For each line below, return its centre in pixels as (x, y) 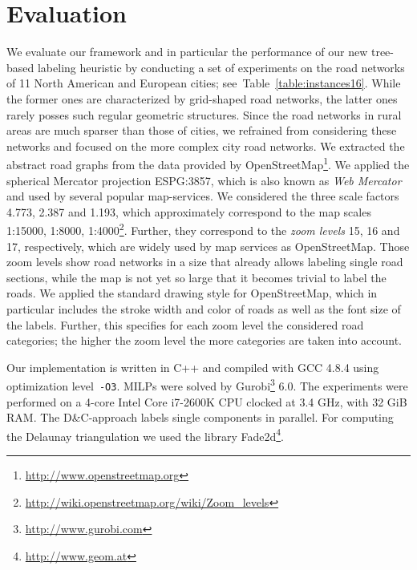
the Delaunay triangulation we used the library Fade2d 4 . (145, 435)
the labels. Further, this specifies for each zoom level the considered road (185, 324)
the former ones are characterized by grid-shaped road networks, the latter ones (202, 98)
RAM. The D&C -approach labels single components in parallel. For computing (200, 417)
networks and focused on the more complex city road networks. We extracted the (206, 146)
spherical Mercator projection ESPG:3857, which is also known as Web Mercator (204, 180)
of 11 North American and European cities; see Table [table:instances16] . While (204, 83)
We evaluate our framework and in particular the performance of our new (187, 52)
